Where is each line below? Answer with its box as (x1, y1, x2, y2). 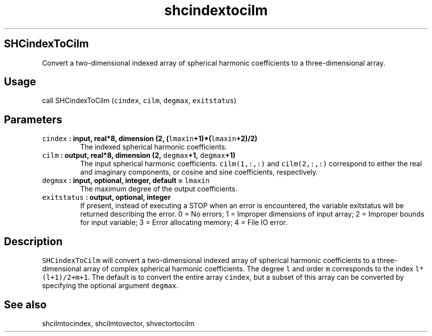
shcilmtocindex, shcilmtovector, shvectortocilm (42, 319, 195, 328)
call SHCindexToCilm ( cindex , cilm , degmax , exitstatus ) (42, 96, 237, 105)
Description (4, 235, 63, 248)
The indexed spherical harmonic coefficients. (80, 143, 227, 151)
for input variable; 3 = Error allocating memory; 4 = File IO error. (80, 218, 288, 227)
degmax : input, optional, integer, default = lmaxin (42, 176, 210, 185)
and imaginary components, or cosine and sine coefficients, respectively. (80, 168, 318, 177)
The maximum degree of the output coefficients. (80, 185, 238, 193)
